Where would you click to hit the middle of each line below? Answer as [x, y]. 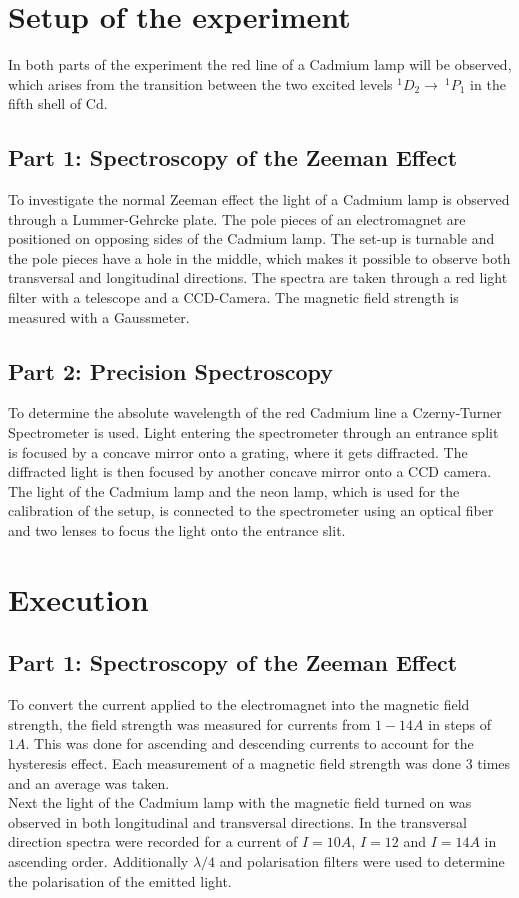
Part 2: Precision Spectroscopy [171, 370]
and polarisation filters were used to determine [362, 860]
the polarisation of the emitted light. [120, 880]
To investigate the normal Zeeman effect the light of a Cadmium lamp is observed [259, 199]
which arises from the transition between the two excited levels [200, 83]
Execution [78, 598]
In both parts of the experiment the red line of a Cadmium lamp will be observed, [260, 64]
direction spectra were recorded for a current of [153, 841]
